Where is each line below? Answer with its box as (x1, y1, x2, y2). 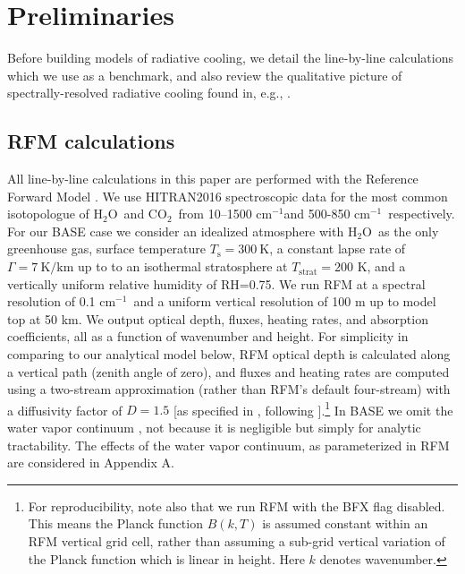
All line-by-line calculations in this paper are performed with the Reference (7, 169, 418, 188)
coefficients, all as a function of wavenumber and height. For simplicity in (7, 327, 409, 346)
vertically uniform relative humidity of (7, 274, 217, 293)
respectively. (388, 204, 455, 223)
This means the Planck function (28, 514, 203, 533)
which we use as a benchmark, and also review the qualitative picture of (7, 65, 402, 84)
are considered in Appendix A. (7, 453, 174, 472)
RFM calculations (7, 127, 175, 155)
